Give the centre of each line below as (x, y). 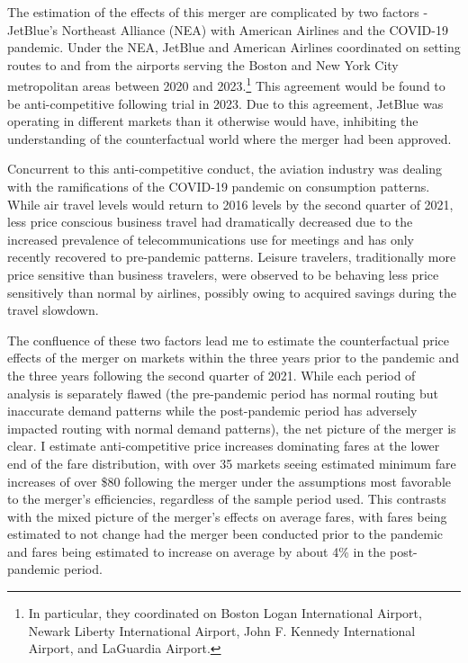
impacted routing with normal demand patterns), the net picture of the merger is (232, 428)
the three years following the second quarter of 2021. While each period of (211, 375)
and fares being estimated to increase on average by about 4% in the (197, 551)
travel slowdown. (53, 310)
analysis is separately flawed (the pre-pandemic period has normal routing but (223, 393)
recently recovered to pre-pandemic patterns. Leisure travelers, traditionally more (232, 257)
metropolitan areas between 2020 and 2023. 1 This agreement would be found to (226, 85)
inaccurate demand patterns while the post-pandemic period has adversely (212, 411)
